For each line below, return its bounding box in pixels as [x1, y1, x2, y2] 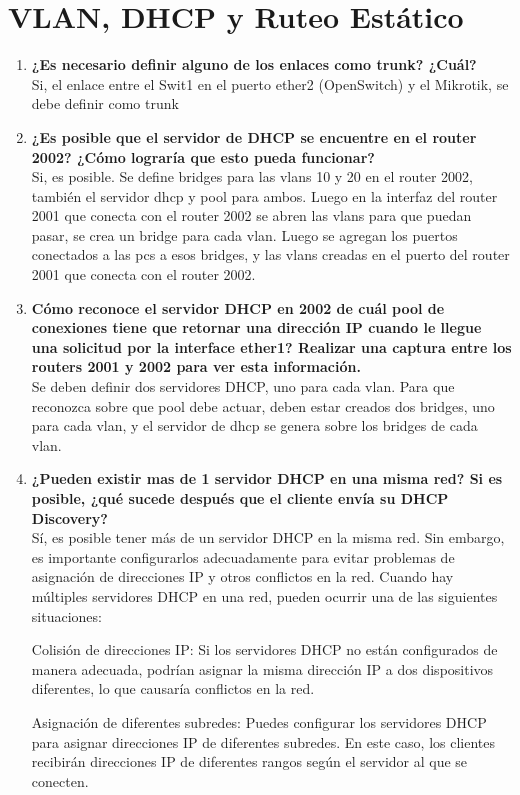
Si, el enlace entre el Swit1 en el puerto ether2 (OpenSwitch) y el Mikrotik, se [31, 73, 509, 94]
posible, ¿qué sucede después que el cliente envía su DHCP [31, 488, 449, 508]
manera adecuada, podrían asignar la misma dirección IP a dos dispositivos [31, 658, 494, 679]
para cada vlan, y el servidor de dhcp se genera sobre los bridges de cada [31, 415, 478, 436]
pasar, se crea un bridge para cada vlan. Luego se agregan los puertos [31, 224, 458, 245]
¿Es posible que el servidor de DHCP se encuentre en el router [31, 126, 477, 147]
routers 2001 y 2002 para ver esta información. [31, 356, 361, 377]
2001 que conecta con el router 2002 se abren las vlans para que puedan [31, 205, 472, 226]
